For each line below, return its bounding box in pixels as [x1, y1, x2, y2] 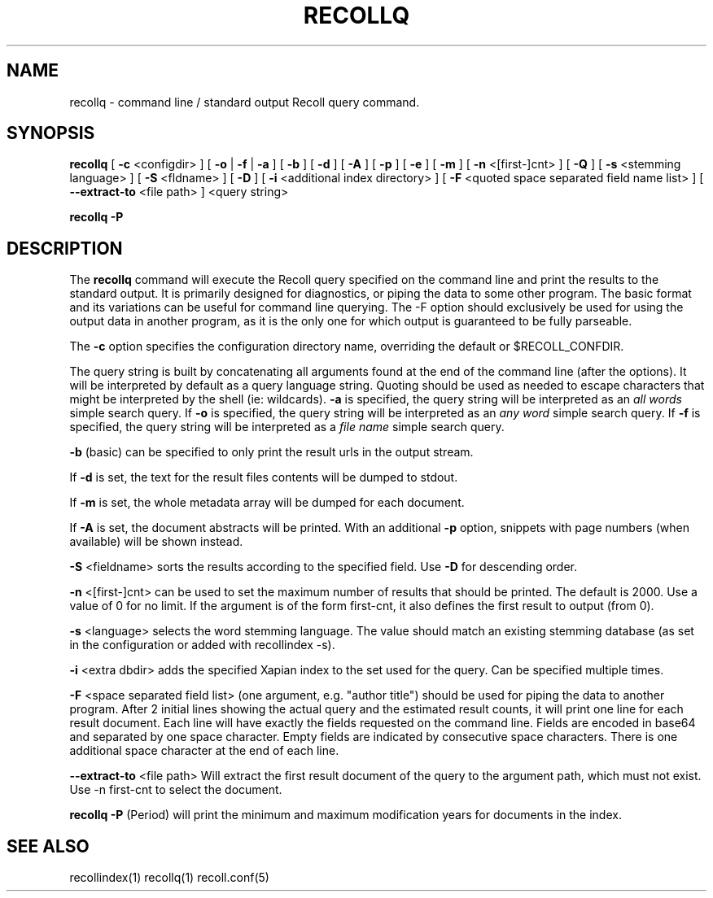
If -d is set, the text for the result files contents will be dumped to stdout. [69, 470, 458, 485]
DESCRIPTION [7, 238, 123, 259]
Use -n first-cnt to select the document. [69, 782, 282, 797]
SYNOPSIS [7, 123, 95, 144]
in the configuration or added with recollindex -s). [69, 638, 335, 652]
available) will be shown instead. [69, 534, 243, 549]
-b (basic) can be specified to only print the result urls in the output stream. [69, 445, 474, 460]
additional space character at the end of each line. [69, 743, 339, 758]
